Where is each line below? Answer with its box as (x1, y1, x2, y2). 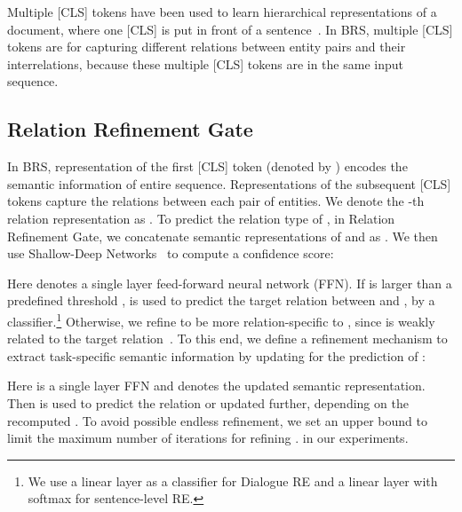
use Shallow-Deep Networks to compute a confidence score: (7, 244, 334, 263)
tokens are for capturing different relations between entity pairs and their (7, 37, 406, 56)
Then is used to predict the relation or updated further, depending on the (7, 393, 409, 412)
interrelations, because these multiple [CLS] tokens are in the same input (7, 54, 403, 73)
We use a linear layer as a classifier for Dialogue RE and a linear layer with (28, 471, 438, 490)
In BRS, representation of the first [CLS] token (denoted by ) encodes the (7, 157, 408, 176)
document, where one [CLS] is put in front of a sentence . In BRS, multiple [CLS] (7, 20, 453, 38)
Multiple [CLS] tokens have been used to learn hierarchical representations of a (7, 3, 437, 20)
